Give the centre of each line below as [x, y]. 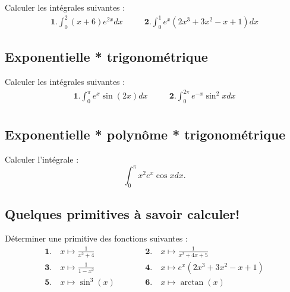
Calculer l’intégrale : [42, 159]
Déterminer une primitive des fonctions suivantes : [96, 238]
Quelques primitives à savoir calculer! [122, 213]
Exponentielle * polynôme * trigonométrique [145, 134]
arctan [192, 283]
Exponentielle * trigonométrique [106, 57]
